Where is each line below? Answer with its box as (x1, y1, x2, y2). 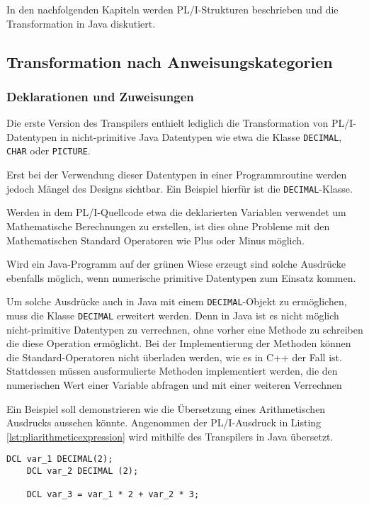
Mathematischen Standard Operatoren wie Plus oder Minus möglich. (6, 232, 305, 247)
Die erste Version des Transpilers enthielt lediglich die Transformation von (6, 115, 329, 130)
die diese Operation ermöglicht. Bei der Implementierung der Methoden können (6, 336, 351, 351)
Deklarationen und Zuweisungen (6, 87, 194, 105)
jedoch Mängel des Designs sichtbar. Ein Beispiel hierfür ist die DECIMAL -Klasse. (6, 181, 353, 195)
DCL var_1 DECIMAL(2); (6, 454, 113, 465)
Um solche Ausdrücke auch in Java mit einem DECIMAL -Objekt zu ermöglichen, (6, 294, 347, 309)
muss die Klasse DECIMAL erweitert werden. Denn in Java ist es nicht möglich (6, 307, 339, 322)
